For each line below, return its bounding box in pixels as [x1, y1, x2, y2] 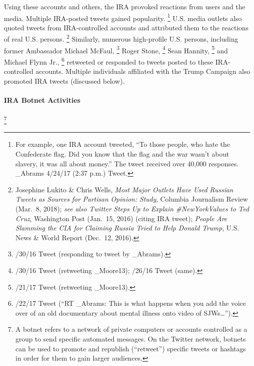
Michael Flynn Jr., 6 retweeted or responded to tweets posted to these [4, 55, 213, 67]
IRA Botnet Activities [4, 94, 81, 105]
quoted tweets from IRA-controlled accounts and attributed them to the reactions [4, 22, 249, 32]
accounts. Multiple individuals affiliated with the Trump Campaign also [35, 66, 250, 76]
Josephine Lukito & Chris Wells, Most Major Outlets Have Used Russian [15, 184, 233, 194]
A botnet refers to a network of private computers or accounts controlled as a [15, 324, 248, 334]
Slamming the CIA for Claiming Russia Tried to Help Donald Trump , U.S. [15, 223, 239, 233]
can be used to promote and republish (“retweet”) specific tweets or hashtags [15, 343, 246, 353]
